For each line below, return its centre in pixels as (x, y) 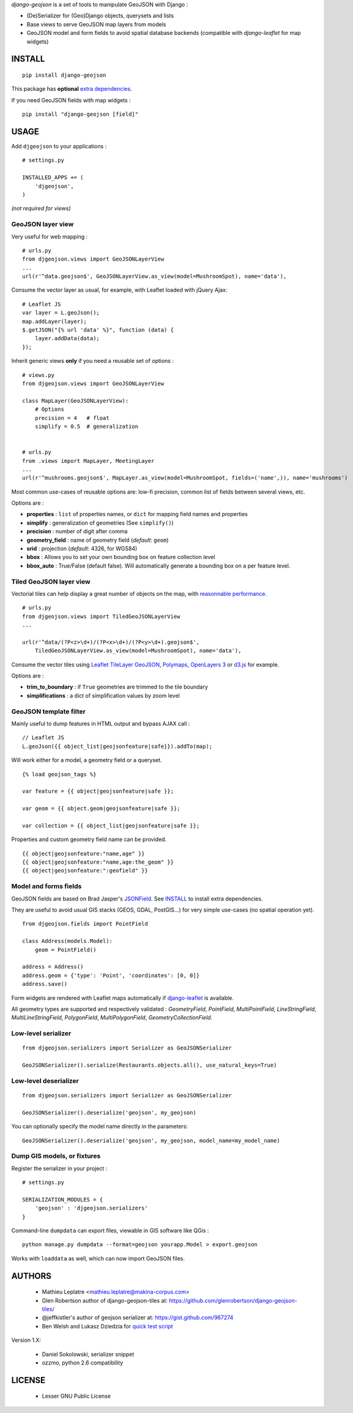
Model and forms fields (46, 886)
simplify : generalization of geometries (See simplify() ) (100, 523)
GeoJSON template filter (48, 711)
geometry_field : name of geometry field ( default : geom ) (98, 540)
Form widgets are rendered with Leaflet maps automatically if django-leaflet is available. (123, 998)
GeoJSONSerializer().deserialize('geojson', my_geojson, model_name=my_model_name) (151, 1141)
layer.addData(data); (67, 338)
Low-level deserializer (45, 1081)
